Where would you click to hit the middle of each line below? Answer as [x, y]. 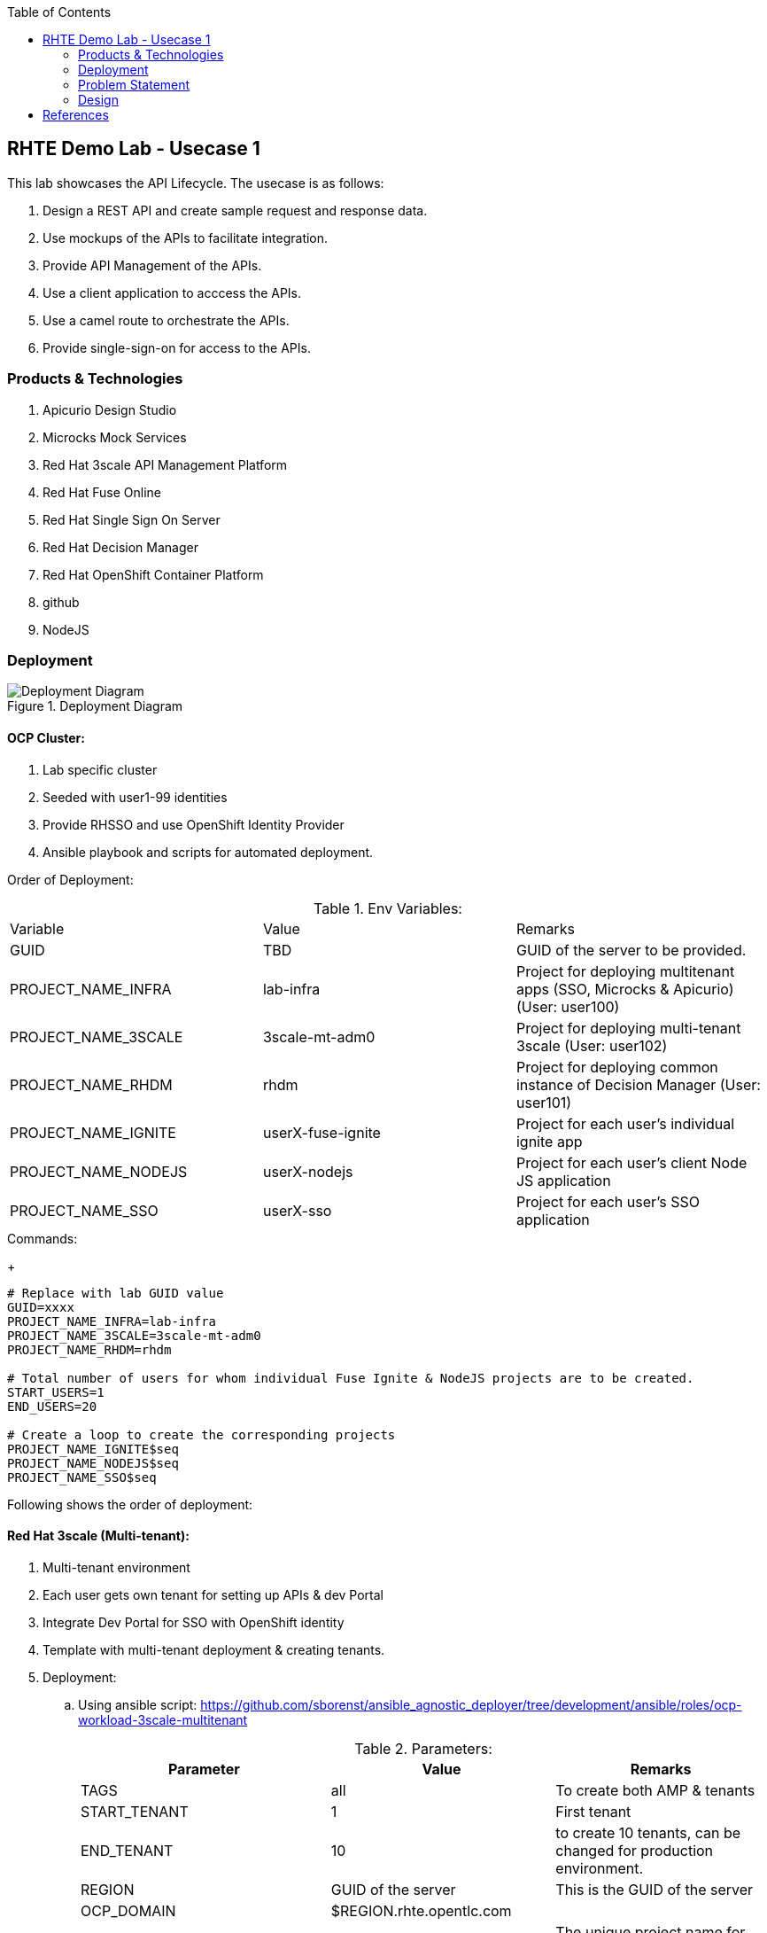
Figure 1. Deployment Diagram [95, 706]
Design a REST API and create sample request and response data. [235, 210]
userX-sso [297, 1210]
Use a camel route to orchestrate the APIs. [166, 320]
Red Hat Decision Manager [120, 547]
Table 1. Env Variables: [388, 908]
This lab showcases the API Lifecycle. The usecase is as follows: [196, 183]
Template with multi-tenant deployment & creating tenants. [214, 1649]
